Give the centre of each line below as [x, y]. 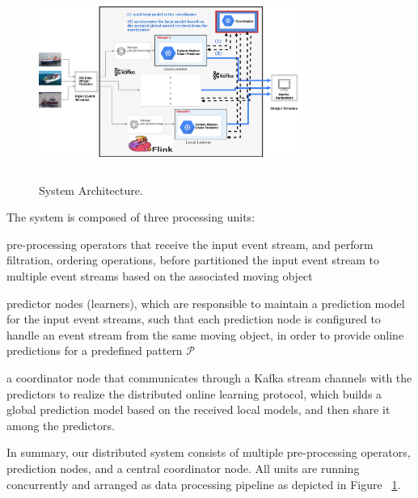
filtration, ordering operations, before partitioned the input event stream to [193, 260]
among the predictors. [61, 425]
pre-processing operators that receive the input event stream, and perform [190, 244]
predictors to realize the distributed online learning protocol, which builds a [194, 393]
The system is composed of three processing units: [131, 217]
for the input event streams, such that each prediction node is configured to [194, 319]
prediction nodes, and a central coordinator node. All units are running [183, 468]
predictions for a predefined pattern [95, 350]
